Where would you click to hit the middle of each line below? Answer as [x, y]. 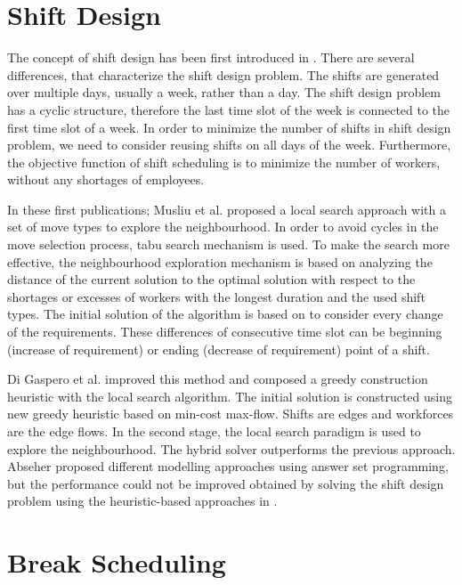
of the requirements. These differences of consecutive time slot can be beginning [225, 332]
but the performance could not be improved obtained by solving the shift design [226, 483]
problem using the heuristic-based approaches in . [142, 501]
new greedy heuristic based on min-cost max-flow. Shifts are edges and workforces [231, 414]
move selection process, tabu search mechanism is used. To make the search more [228, 244]
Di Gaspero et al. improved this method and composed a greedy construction [218, 379]
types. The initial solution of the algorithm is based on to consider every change [225, 314]
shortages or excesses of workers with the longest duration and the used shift [216, 296]
